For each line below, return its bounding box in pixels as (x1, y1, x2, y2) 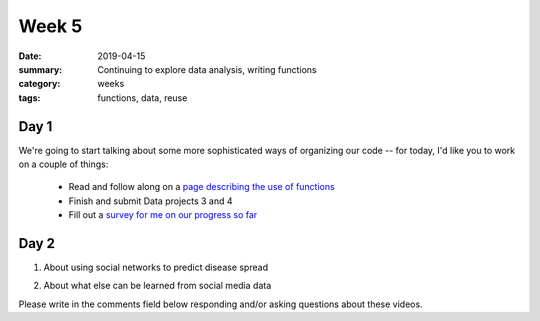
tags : (18, 91, 41, 104)
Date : (18, 50, 42, 62)
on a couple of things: (18, 158, 109, 170)
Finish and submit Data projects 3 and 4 (68, 195, 233, 207)
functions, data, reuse (97, 91, 188, 104)
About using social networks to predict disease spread (43, 261, 269, 274)
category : (18, 78, 61, 90)
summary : (18, 63, 63, 75)
